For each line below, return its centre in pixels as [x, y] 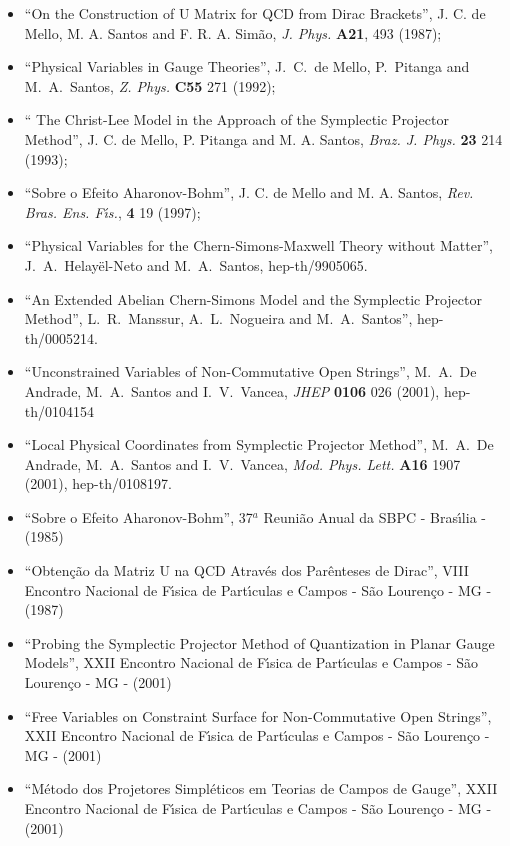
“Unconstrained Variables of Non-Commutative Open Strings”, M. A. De [250, 371]
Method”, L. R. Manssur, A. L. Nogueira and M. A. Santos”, [218, 318]
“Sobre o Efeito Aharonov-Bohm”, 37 [138, 516]
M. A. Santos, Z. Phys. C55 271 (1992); [150, 85]
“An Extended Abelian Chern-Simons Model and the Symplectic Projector [253, 298]
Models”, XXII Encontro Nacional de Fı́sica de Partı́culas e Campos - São [251, 662]
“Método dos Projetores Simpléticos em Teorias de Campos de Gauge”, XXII [261, 788]
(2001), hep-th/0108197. [98, 483]
